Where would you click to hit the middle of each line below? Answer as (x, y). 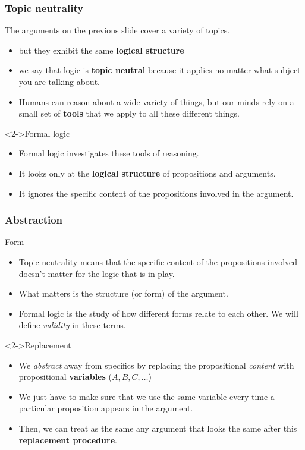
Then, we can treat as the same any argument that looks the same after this (158, 428)
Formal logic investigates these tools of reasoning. (109, 153)
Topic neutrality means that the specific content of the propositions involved (158, 261)
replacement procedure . (68, 440)
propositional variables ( (65, 377)
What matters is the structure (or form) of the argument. (123, 293)
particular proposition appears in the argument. (106, 408)
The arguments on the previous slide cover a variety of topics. (117, 30)
